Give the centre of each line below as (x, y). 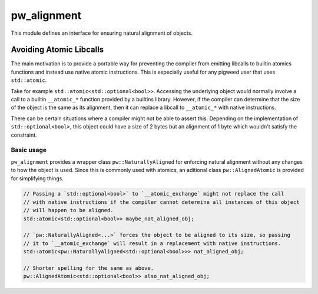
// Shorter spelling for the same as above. (89, 268)
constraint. (24, 135)
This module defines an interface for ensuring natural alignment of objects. (102, 33)
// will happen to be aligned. (69, 210)
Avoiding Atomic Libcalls (57, 50)
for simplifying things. (37, 178)
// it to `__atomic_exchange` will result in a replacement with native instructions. (152, 243)
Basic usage (29, 150)
